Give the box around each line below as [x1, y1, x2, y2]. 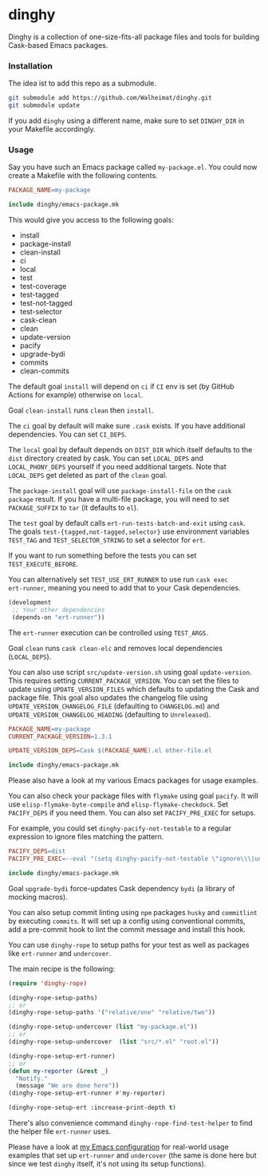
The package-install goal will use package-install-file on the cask [8, 486, 232, 495]
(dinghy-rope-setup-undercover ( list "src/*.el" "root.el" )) [8, 1038, 219, 1046]
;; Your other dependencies [11, 606, 105, 614]
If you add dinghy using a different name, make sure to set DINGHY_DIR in [8, 116, 245, 125]
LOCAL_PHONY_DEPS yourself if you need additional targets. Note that [8, 462, 227, 472]
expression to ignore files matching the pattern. [8, 832, 164, 842]
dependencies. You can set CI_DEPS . [8, 429, 128, 440]
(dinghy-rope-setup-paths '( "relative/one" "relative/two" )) [8, 1008, 216, 1016]
